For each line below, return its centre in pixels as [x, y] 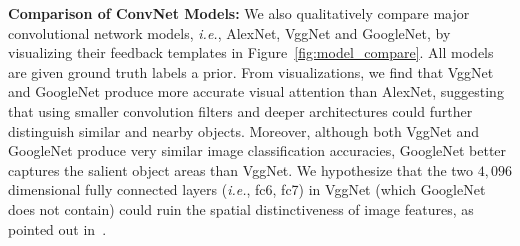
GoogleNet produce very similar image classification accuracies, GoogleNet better [257, 150]
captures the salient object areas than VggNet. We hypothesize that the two [241, 169]
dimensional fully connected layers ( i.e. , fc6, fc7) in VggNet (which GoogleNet [247, 189]
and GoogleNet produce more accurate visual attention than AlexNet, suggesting [256, 91]
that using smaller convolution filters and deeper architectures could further [240, 110]
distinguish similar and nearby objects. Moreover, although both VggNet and [244, 130]
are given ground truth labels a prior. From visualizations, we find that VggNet [251, 71]
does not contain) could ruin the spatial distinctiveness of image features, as [241, 208]
